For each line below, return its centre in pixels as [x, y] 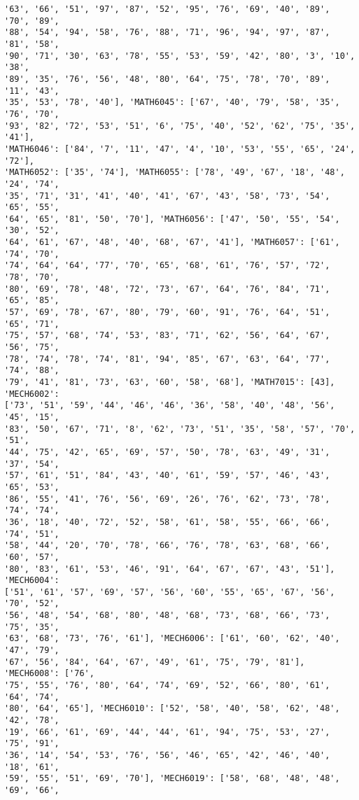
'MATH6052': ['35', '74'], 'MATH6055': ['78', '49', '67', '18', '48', [175, 173]
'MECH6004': [32, 581]
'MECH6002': [32, 394]
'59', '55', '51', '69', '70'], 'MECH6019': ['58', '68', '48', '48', [172, 779]
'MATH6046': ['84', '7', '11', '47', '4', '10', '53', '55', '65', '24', [180, 149]
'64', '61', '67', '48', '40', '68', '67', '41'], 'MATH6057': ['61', [172, 243]
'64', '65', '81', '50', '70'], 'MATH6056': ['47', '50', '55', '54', [172, 219]
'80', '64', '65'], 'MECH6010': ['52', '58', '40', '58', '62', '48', [172, 709]
